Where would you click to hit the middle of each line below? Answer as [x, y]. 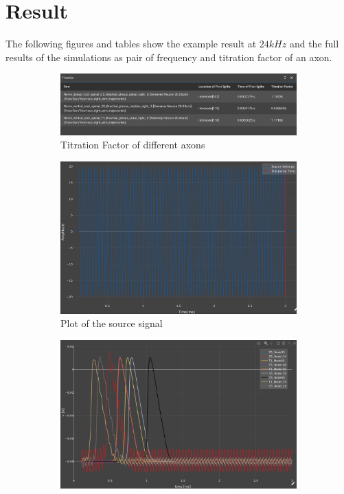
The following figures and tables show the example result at [131, 44]
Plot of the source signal [112, 323]
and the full [314, 44]
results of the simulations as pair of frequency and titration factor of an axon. [169, 57]
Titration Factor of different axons [133, 145]
